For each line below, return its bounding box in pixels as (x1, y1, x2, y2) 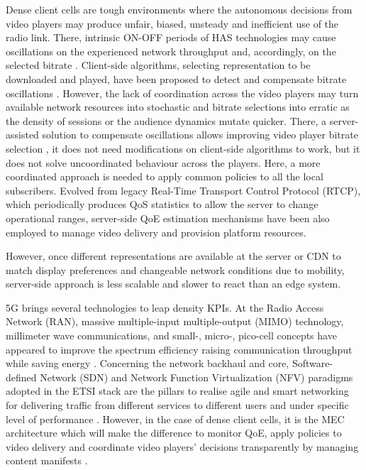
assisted (6, 127, 39, 142)
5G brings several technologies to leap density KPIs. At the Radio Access (6, 300, 324, 315)
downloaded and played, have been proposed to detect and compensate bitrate (6, 71, 347, 86)
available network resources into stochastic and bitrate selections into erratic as (6, 99, 350, 114)
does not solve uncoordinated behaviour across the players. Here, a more (6, 155, 321, 170)
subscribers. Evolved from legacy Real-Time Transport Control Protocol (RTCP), (6, 182, 361, 197)
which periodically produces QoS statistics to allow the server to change (6, 197, 318, 212)
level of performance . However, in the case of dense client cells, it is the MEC (6, 411, 345, 426)
